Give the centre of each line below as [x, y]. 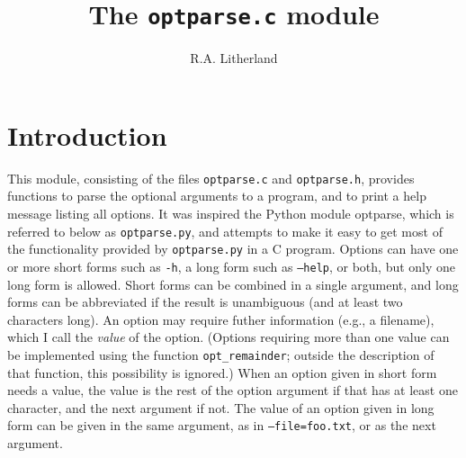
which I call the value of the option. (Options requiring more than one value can [229, 337]
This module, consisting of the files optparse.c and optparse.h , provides [211, 178]
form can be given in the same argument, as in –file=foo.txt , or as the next [222, 425]
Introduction [87, 135]
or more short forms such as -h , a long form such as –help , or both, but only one [232, 266]
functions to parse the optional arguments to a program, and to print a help [217, 196]
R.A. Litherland [234, 58]
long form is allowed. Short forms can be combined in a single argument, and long [233, 284]
